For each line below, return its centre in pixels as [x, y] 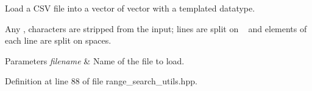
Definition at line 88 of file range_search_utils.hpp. [101, 81]
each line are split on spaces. [58, 40]
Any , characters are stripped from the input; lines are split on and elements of [156, 28]
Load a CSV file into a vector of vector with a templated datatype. [130, 8]
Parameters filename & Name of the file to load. [95, 60]
